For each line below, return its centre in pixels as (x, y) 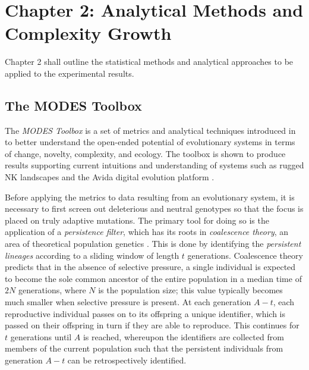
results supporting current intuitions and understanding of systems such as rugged (154, 165)
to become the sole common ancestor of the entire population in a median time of (153, 278)
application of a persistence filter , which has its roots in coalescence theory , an (147, 232)
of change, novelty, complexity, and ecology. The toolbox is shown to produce (145, 153)
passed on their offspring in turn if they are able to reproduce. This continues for (152, 325)
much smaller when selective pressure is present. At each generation (128, 302)
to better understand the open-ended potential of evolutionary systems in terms (150, 142)
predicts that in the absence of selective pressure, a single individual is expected (150, 267)
